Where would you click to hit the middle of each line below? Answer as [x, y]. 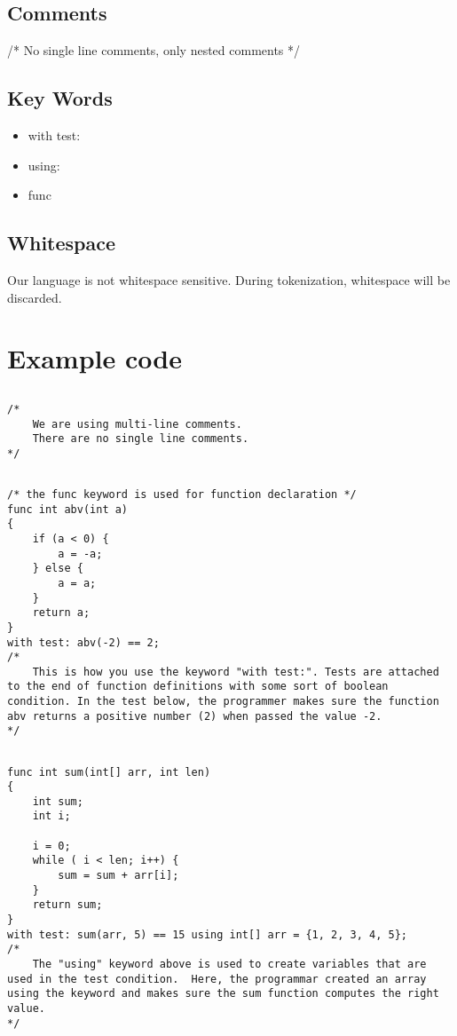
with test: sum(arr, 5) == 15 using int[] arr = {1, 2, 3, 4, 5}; [208, 934]
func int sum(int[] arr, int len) [109, 772]
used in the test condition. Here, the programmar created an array [217, 979]
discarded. [35, 297]
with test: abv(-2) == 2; [83, 642]
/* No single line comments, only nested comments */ [154, 50]
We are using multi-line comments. [137, 424]
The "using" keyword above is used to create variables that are [229, 965]
